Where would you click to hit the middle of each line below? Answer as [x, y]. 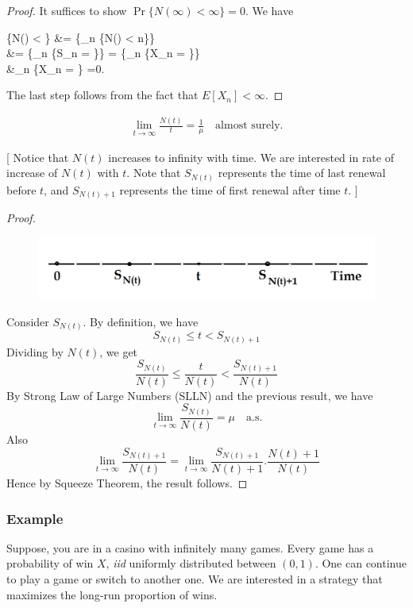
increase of [32, 173]
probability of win [50, 563]
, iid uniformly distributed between [191, 563]
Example [35, 518]
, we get [119, 351]
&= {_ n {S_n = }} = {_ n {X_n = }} [103, 53]
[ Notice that [38, 157]
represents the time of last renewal [302, 173]
